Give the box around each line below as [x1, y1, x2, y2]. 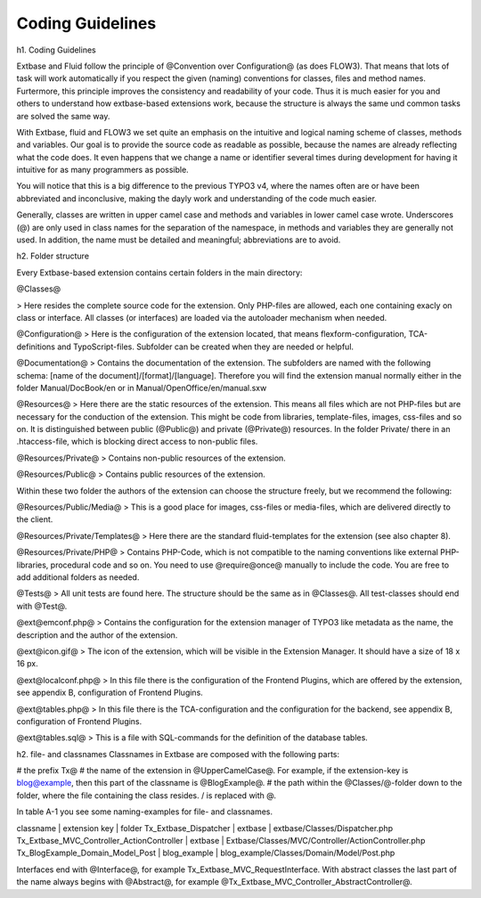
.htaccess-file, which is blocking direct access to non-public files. [16, 437, 258, 447]
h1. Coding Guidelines [16, 45, 97, 55]
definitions [16, 341, 55, 352]
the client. [16, 514, 53, 525]
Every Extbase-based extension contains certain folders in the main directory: [16, 267, 303, 278]
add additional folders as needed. [16, 572, 140, 583]
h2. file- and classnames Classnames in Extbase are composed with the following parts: [16, 748, 340, 759]
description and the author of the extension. [16, 629, 178, 641]
